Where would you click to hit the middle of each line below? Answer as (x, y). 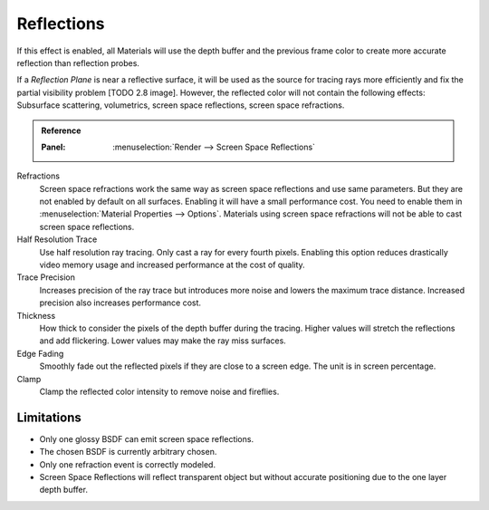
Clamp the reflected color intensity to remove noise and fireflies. (159, 391)
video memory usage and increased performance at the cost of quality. (172, 265)
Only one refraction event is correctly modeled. (128, 464)
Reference (61, 130)
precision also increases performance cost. (120, 303)
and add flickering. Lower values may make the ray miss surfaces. (163, 341)
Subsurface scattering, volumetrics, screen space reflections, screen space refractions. (181, 105)
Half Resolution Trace (57, 239)
